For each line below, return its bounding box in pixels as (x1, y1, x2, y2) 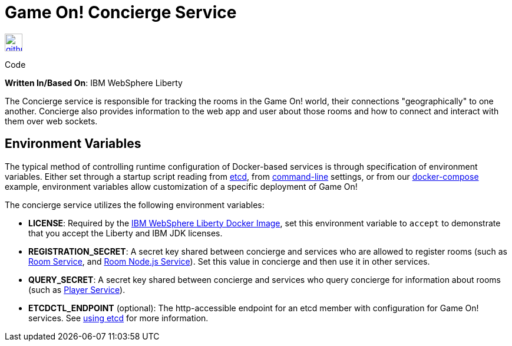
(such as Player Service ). (28, 284, 125, 295)
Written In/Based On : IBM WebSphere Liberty (5, 77, 183, 88)
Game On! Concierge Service (5, 2, 237, 22)
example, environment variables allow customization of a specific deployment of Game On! (5, 181, 358, 192)
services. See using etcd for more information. (28, 312, 209, 323)
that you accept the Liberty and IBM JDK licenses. (28, 228, 223, 238)
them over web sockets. (5, 116, 98, 126)
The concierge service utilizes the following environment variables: (5, 199, 265, 210)
